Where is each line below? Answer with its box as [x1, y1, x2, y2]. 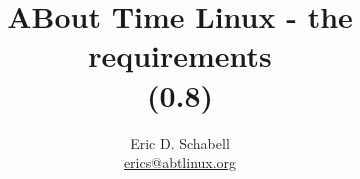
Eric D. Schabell [130, 132, 230, 153]
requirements [88, 35, 272, 76]
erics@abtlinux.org [123, 152, 237, 173]
